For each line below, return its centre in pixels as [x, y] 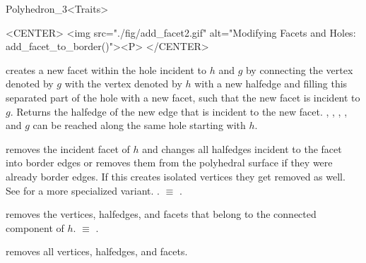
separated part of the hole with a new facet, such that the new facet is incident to [183, 97]
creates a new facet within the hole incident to [106, 69]
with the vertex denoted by [123, 84]
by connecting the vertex [299, 69]
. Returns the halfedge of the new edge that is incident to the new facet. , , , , [179, 111]
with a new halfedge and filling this [271, 84]
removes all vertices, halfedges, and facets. [97, 251]
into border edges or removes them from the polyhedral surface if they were [169, 163]
